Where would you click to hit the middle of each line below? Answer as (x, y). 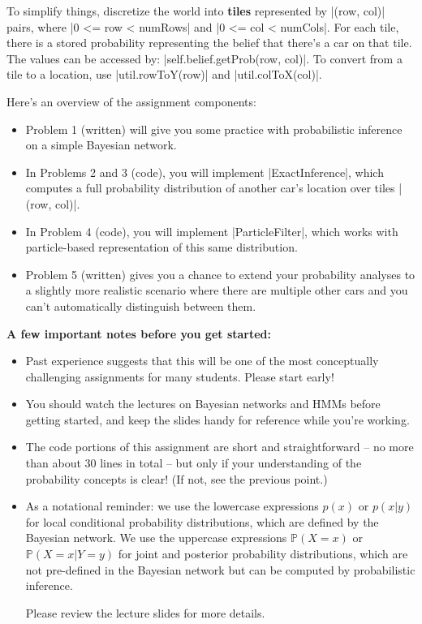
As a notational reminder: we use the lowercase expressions (172, 506)
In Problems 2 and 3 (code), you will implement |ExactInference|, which (205, 172)
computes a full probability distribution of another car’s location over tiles (210, 188)
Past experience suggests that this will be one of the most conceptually (202, 361)
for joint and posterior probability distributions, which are (263, 554)
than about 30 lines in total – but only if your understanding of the (194, 463)
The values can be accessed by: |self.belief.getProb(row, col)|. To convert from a (205, 58)
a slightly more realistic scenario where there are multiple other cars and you (217, 290)
